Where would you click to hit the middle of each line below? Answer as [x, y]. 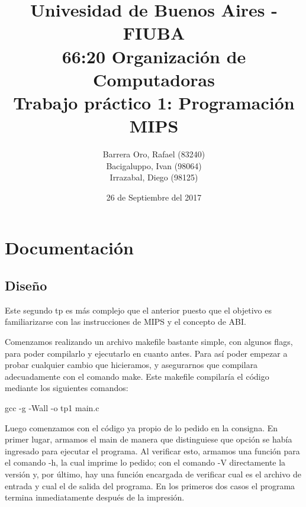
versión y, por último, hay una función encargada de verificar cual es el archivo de [153, 474]
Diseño [26, 285]
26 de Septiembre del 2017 [154, 197]
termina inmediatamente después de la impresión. [95, 497]
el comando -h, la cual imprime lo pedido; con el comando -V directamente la [145, 462]
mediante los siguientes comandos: [67, 388]
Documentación [69, 248]
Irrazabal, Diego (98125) [154, 177]
